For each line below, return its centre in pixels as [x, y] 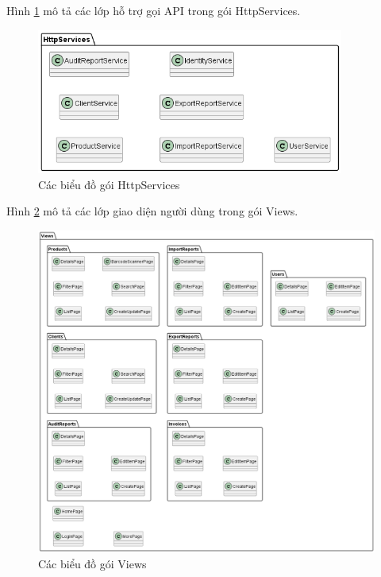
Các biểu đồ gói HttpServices [109, 184]
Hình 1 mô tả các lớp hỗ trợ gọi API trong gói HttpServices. [154, 10]
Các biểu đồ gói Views [92, 563]
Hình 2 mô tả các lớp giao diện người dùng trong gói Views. [152, 211]
